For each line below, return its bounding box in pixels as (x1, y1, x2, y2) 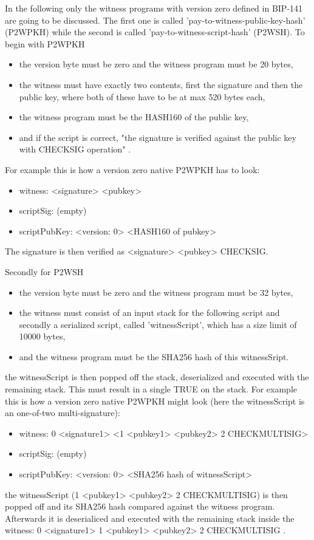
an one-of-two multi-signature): (5, 406, 120, 419)
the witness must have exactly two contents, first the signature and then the (19, 78, 303, 91)
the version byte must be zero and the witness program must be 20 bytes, (19, 58, 293, 70)
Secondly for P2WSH (5, 265, 84, 278)
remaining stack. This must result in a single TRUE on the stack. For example (5, 383, 298, 395)
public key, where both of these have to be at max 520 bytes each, (19, 90, 265, 103)
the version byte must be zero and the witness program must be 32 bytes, (19, 285, 293, 298)
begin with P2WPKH (5, 37, 85, 50)
